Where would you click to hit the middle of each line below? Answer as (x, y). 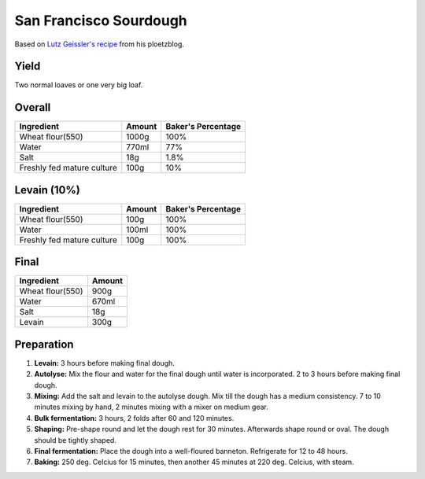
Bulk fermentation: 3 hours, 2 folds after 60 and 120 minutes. (134, 418)
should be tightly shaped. (76, 440)
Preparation (44, 344)
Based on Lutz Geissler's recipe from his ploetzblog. (100, 44)
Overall (33, 107)
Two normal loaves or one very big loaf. (79, 85)
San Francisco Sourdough (101, 20)
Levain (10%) (47, 190)
